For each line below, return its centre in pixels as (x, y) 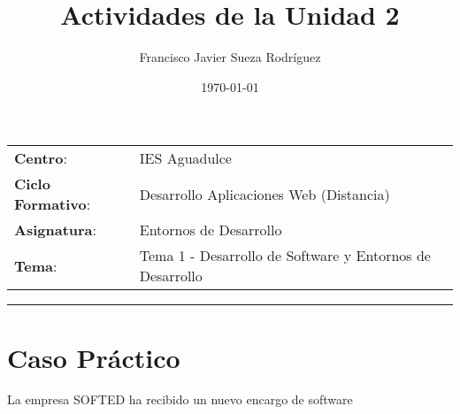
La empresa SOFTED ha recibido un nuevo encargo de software (180, 399)
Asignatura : (55, 230)
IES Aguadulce (185, 158)
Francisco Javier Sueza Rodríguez (230, 57)
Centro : (41, 158)
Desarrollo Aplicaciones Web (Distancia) (264, 194)
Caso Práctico (94, 357)
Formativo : (53, 204)
